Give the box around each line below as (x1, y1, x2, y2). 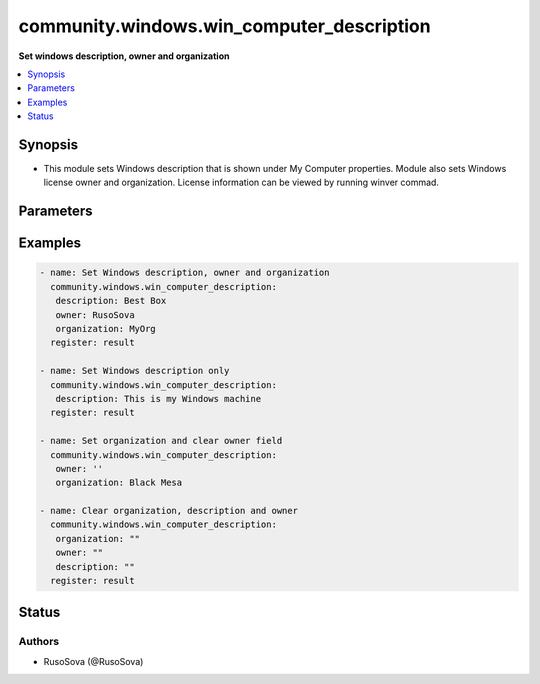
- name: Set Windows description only (39, 365, 230, 377)
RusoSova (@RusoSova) (43, 655, 144, 667)
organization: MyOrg (55, 323, 157, 334)
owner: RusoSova (55, 309, 135, 320)
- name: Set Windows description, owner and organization (39, 267, 330, 279)
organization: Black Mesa (55, 477, 183, 489)
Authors (18, 635, 60, 649)
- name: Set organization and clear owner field (39, 435, 283, 447)
